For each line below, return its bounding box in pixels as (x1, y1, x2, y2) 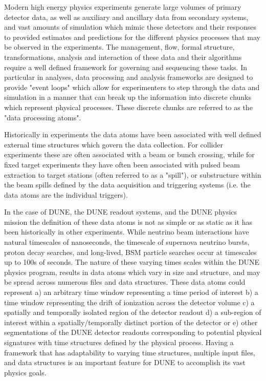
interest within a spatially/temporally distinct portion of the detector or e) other (4, 316, 258, 327)
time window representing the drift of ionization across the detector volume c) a (4, 297, 255, 307)
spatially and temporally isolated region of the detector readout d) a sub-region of (4, 307, 261, 317)
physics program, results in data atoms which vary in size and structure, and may (4, 266, 260, 277)
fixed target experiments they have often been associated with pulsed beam (4, 159, 240, 170)
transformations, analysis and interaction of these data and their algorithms (4, 51, 242, 62)
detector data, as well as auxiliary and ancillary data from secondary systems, (4, 11, 249, 22)
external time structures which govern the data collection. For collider (4, 139, 223, 150)
